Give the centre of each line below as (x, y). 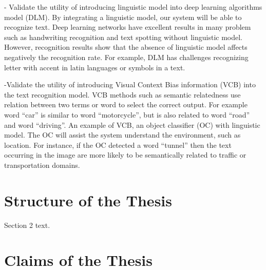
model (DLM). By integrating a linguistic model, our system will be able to (123, 17)
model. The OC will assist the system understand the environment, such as (122, 135)
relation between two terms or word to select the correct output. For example (126, 104)
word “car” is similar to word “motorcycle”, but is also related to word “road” (127, 114)
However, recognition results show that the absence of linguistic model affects (126, 47)
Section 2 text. (27, 225)
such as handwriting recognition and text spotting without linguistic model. (123, 37)
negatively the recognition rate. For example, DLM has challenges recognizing (126, 57)
